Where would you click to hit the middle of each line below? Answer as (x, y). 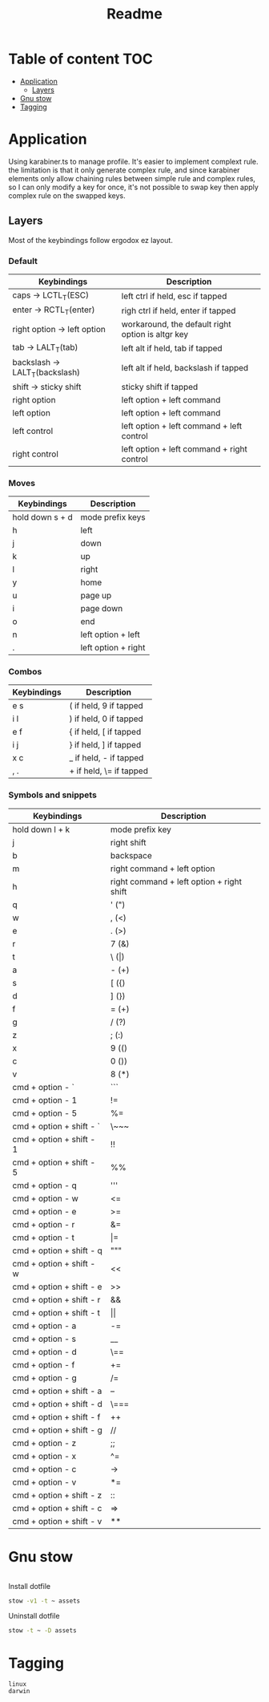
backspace (131, 855)
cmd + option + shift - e (57, 1287)
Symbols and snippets (53, 795)
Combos (25, 671)
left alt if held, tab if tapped (172, 348)
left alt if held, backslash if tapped (185, 368)
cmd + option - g (45, 1378)
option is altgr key (155, 334)
